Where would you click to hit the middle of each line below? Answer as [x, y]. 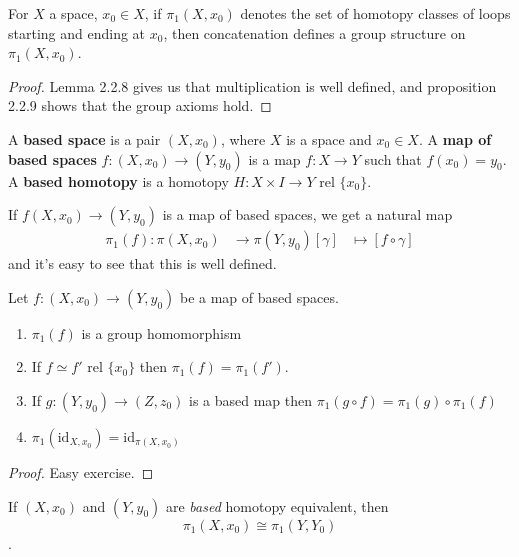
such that [393, 158]
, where [243, 138]
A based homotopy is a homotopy [118, 180]
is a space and [329, 138]
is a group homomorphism [161, 332]
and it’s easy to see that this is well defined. [142, 263]
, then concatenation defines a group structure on [314, 32]
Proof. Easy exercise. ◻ [81, 471]
